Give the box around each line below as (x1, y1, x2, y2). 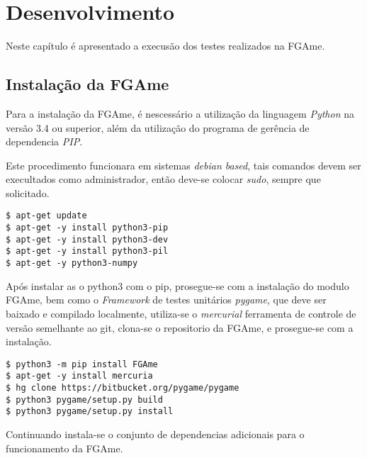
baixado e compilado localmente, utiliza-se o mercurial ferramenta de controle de (6, 306, 356, 320)
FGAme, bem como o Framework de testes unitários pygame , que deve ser (6, 292, 327, 307)
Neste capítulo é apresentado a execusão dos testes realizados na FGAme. (6, 38, 325, 53)
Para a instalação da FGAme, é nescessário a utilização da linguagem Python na (6, 106, 354, 121)
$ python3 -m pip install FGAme (6, 359, 158, 369)
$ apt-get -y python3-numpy (6, 258, 138, 269)
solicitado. (6, 185, 50, 200)
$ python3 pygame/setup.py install (6, 406, 174, 417)
